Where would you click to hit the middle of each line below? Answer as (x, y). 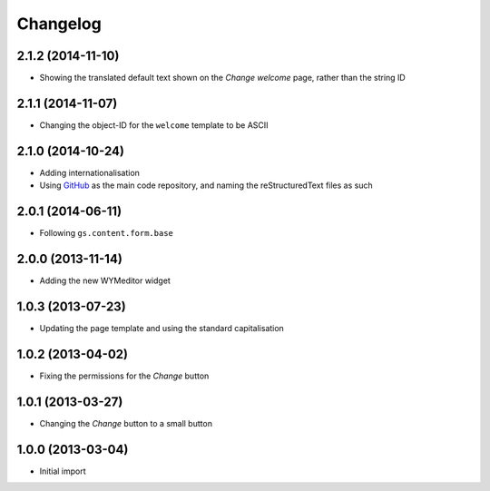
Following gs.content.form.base (107, 233)
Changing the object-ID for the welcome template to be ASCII (154, 125)
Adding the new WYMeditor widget (105, 280)
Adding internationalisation (90, 172)
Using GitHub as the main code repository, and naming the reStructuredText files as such (206, 185)
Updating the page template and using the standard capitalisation (162, 328)
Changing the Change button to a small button (126, 423)
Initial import (63, 471)
